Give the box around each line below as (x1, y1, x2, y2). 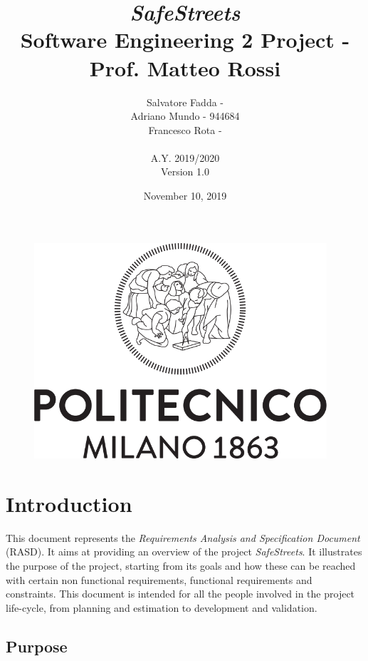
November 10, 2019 (143, 188, 227, 203)
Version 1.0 (161, 164, 209, 179)
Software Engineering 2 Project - (20, 25, 350, 54)
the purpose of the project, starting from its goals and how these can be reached (6, 558, 356, 573)
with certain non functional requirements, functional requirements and (6, 572, 312, 587)
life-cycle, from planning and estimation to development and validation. (6, 600, 317, 615)
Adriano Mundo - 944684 (130, 108, 240, 123)
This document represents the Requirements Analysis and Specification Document (6, 530, 360, 545)
